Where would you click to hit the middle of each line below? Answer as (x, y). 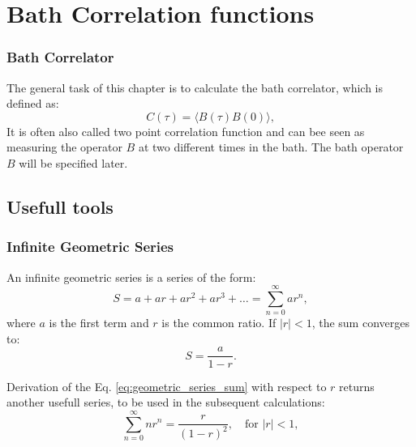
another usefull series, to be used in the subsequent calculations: (166, 402)
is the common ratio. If (219, 323)
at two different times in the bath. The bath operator (271, 147)
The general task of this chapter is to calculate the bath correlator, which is (195, 87)
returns (357, 386)
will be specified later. (73, 162)
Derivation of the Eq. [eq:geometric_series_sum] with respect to (167, 386)
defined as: (33, 103)
